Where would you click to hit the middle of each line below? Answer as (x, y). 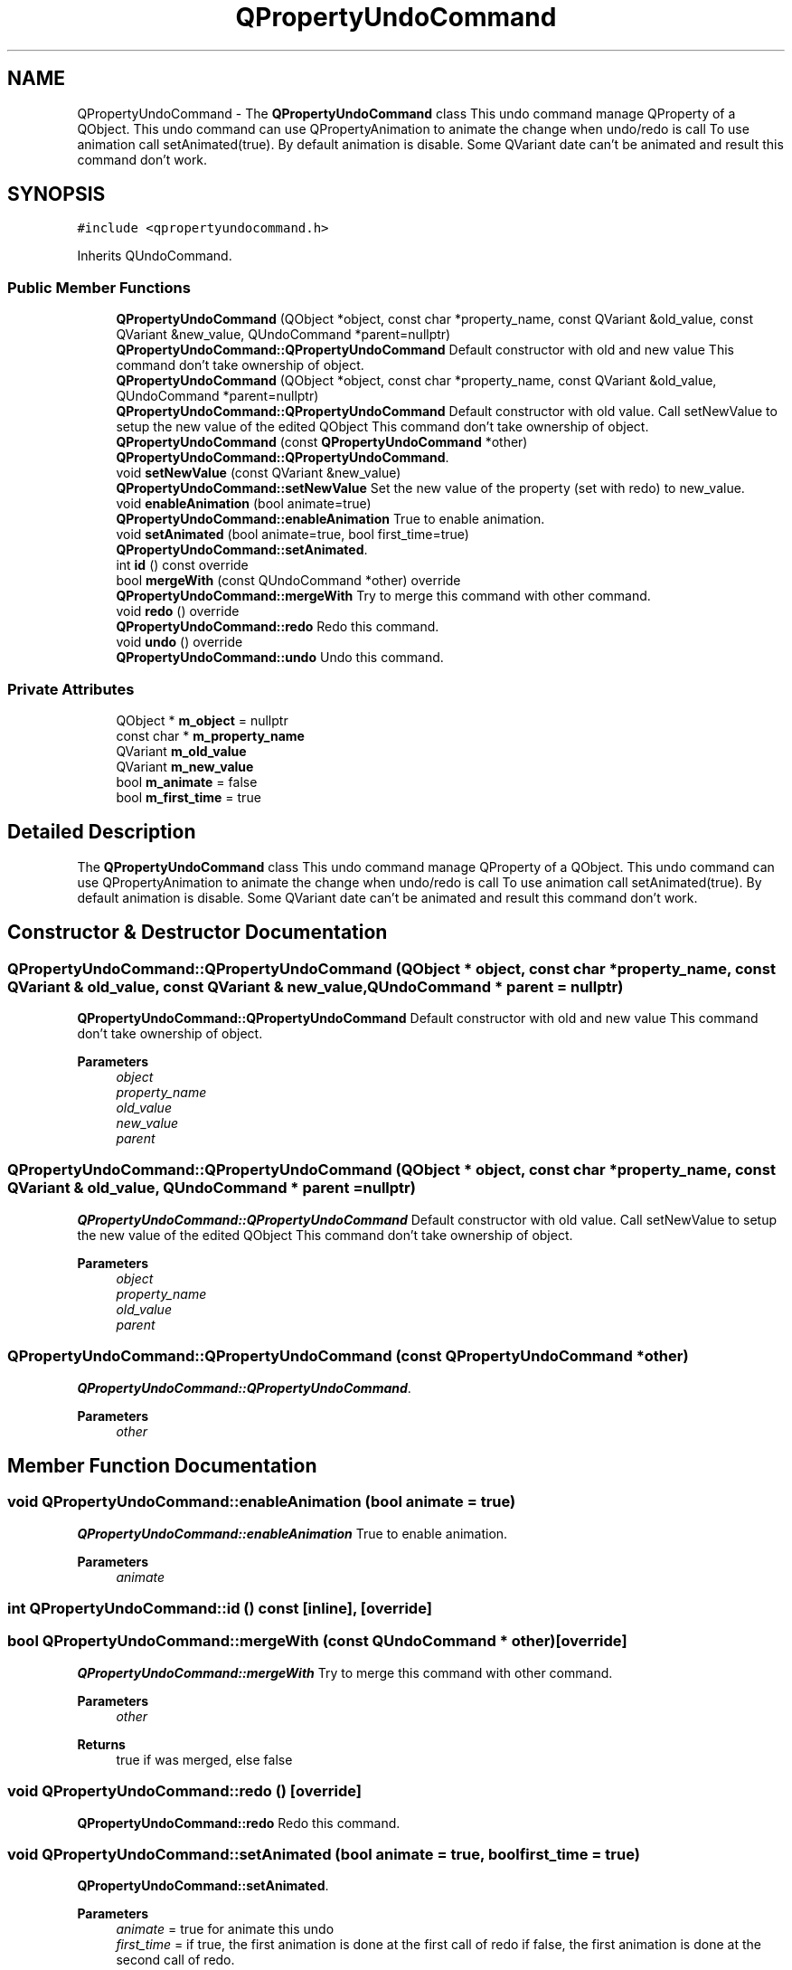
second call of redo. (175, 1960)
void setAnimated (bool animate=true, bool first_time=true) (292, 535)
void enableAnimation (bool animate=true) (244, 504)
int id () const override (182, 565)
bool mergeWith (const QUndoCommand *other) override (288, 581)
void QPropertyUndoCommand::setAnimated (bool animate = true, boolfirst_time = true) (324, 1854)
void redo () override (178, 611)
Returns (101, 1744)
